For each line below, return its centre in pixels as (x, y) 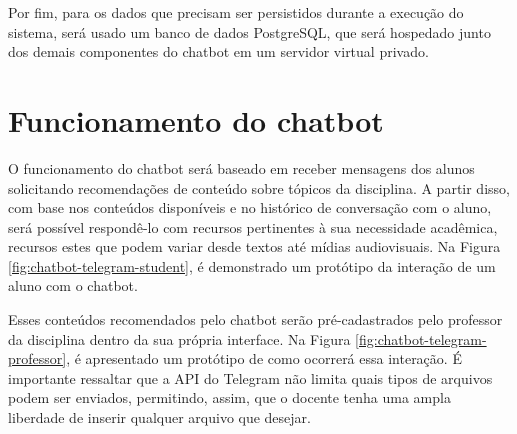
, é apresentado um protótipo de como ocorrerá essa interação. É (264, 358)
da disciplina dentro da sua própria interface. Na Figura (179, 338)
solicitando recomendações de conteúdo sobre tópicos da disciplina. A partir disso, (259, 187)
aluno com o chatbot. (73, 285)
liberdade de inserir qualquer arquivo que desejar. (159, 417)
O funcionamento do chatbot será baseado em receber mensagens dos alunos (241, 167)
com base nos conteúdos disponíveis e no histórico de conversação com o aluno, (250, 207)
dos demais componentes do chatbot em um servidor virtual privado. (218, 51)
